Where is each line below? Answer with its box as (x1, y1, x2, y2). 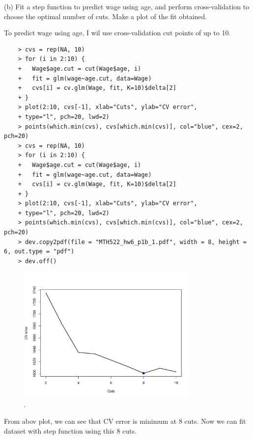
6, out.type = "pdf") (4, 248, 75, 255)
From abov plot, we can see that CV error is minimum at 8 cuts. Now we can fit (4, 416, 246, 426)
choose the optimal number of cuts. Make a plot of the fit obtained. (4, 11, 207, 21)
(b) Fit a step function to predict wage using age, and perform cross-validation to (4, 1, 250, 11)
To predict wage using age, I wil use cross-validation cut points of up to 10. (4, 27, 231, 38)
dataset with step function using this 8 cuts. (4, 425, 137, 436)
